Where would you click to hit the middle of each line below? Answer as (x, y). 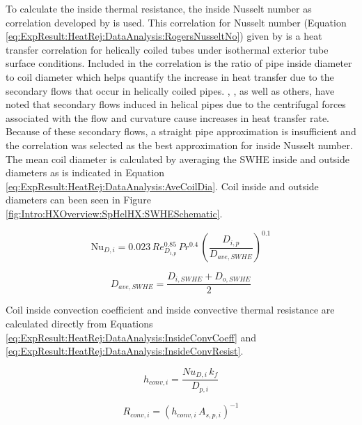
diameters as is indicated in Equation (85, 172)
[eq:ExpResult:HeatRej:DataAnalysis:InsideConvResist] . (125, 351)
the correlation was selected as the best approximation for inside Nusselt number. (179, 145)
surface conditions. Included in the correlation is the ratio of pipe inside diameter (179, 63)
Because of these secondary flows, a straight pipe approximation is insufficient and (181, 131)
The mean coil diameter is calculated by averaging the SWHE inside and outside (178, 159)
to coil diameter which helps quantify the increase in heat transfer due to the (170, 76)
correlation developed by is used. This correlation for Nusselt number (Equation (176, 22)
